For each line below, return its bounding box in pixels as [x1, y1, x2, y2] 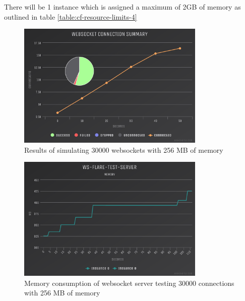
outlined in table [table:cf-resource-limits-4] [4, 11, 137, 22]
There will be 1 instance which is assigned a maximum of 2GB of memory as [4, 2, 241, 12]
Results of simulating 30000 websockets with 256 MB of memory [24, 144, 223, 155]
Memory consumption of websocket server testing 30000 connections [24, 277, 234, 288]
